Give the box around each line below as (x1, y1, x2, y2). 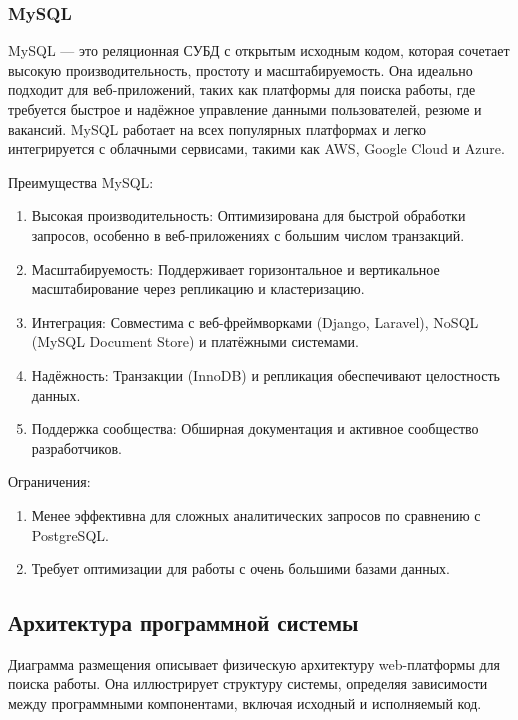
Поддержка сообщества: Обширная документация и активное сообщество (31, 418, 479, 439)
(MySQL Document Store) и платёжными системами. (31, 331, 359, 352)
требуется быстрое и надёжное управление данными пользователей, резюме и (8, 99, 482, 119)
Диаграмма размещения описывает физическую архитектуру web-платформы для (8, 653, 501, 674)
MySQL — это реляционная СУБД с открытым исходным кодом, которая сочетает (8, 40, 510, 61)
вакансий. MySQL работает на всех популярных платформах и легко (8, 118, 427, 139)
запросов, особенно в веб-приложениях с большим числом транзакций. (31, 224, 465, 245)
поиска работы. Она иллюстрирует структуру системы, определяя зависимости (8, 673, 488, 694)
